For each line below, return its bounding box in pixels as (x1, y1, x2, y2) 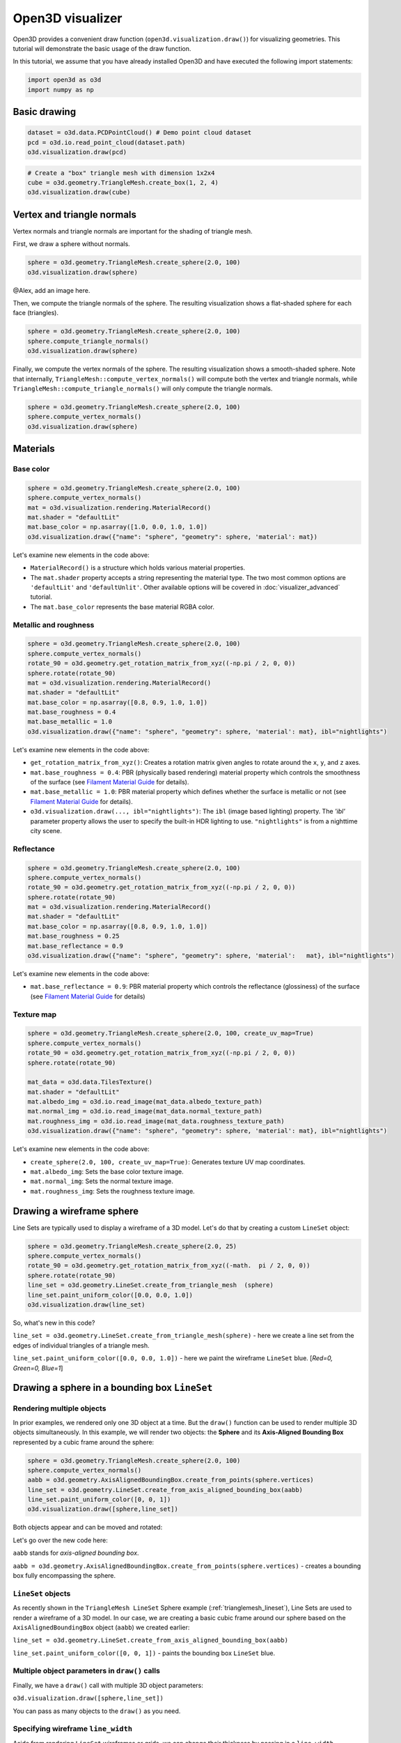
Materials (13, 443, 55, 455)
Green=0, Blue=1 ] (13, 1364, 63, 1372)
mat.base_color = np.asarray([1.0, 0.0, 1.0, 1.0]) (27, 523, 208, 531)
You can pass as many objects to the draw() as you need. (13, 1707, 181, 1715)
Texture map (13, 1010, 57, 1019)
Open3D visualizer (13, 10, 123, 26)
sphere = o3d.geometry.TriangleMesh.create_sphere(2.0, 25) (27, 1242, 237, 1250)
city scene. (30, 826, 63, 835)
